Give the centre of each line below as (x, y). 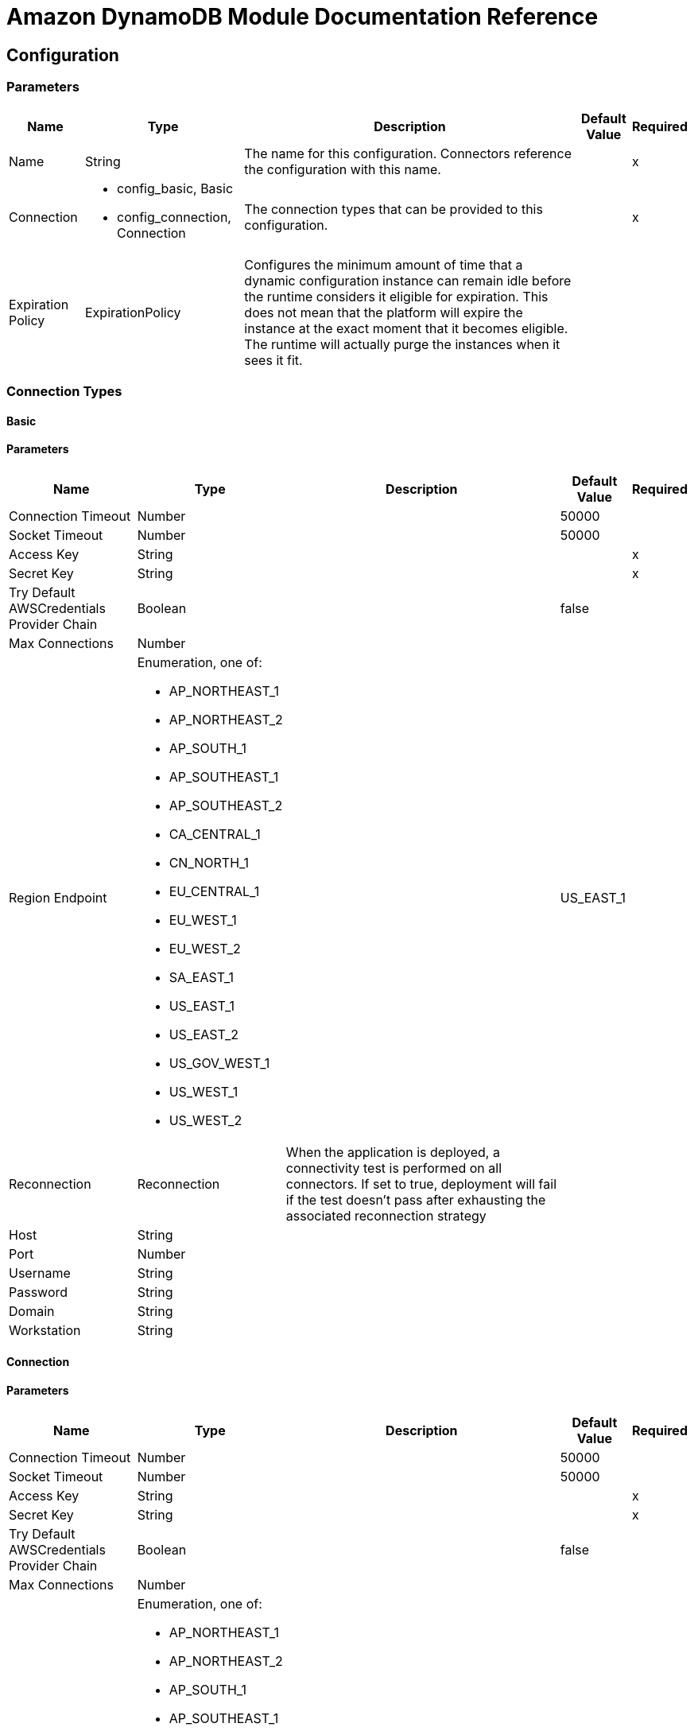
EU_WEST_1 (203, 920)
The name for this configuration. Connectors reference (408, 153)
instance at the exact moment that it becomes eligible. (406, 328)
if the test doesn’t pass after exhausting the (416, 1199)
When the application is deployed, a (393, 1152)
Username (40, 1273)
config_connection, (174, 217)
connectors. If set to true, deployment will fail (421, 1184)
